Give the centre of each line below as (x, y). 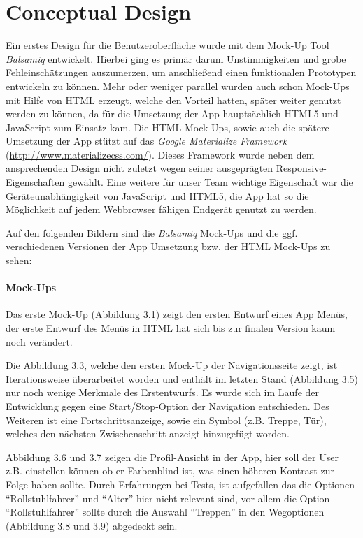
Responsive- (301, 168)
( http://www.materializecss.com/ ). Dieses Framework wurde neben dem (160, 154)
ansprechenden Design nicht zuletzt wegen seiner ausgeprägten (140, 168)
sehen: (19, 260)
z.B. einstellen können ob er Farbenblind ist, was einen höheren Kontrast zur (170, 471)
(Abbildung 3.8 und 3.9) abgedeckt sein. (92, 525)
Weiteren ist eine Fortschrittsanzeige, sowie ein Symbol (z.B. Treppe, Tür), (166, 420)
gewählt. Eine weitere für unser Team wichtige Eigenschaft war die (210, 182)
